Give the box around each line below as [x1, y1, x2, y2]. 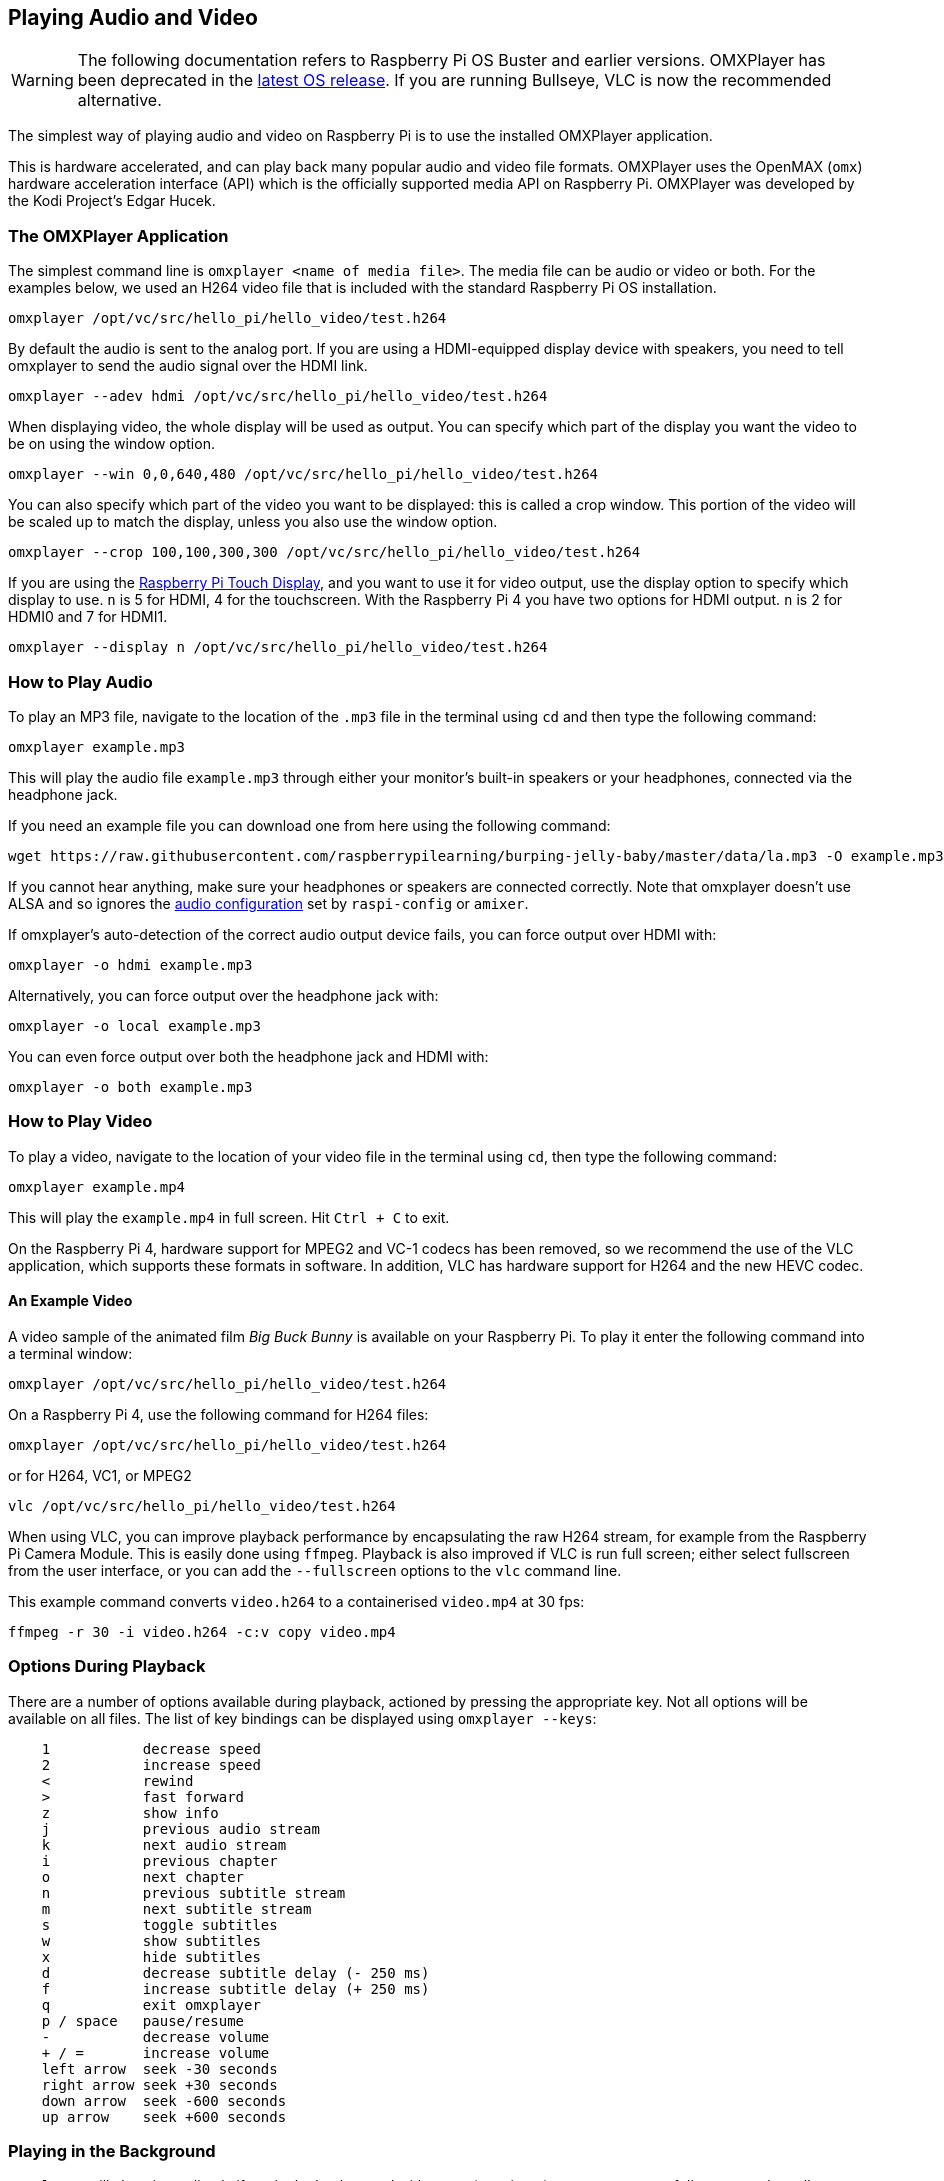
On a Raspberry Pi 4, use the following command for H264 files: [8, 1405, 429, 1423]
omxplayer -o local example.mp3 [8, 1017, 261, 1034]
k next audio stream [41, 1836, 287, 1853]
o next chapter [41, 1868, 245, 1885]
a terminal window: [8, 1344, 133, 1362]
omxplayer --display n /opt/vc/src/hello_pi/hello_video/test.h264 [8, 639, 548, 656]
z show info [41, 1804, 219, 1821]
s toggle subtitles [41, 1916, 278, 1933]
